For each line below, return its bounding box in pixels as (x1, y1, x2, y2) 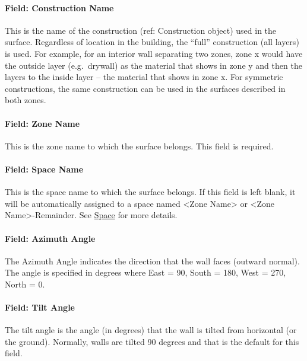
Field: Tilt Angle (5, 301, 75, 314)
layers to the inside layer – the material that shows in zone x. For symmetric (5, 71, 283, 83)
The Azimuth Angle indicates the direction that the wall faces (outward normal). (5, 254, 300, 267)
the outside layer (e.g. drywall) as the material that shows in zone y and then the (5, 59, 302, 71)
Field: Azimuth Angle (5, 232, 96, 244)
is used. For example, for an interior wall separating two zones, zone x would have (5, 47, 303, 59)
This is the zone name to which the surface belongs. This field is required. (5, 139, 274, 152)
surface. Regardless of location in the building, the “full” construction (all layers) (5, 36, 299, 48)
